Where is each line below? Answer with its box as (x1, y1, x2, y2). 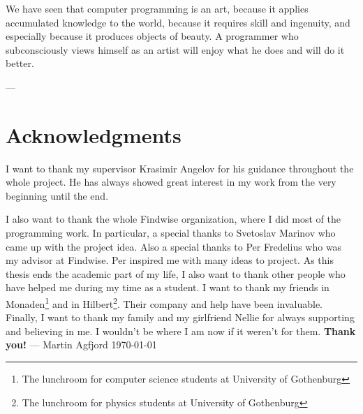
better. (6, 56, 34, 71)
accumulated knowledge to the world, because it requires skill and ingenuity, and (6, 15, 350, 29)
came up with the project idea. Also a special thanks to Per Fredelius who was (6, 239, 342, 253)
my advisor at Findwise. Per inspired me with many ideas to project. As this (6, 253, 334, 267)
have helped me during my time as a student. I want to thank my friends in (6, 280, 329, 295)
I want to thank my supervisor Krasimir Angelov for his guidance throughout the (6, 161, 354, 175)
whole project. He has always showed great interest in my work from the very (6, 175, 336, 189)
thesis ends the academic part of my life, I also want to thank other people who (6, 266, 346, 281)
